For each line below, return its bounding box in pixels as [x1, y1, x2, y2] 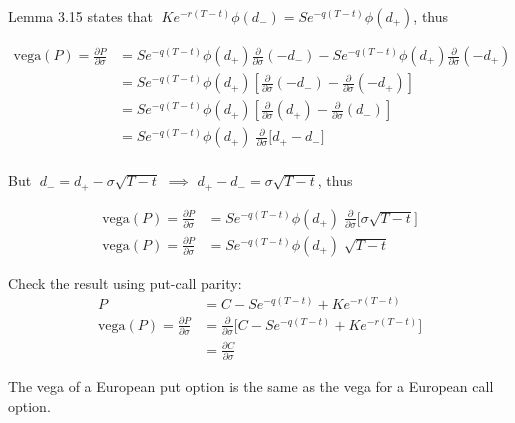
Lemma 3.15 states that [8, 6, 153, 26]
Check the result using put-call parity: [8, 272, 242, 293]
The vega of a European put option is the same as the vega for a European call [8, 376, 494, 397]
